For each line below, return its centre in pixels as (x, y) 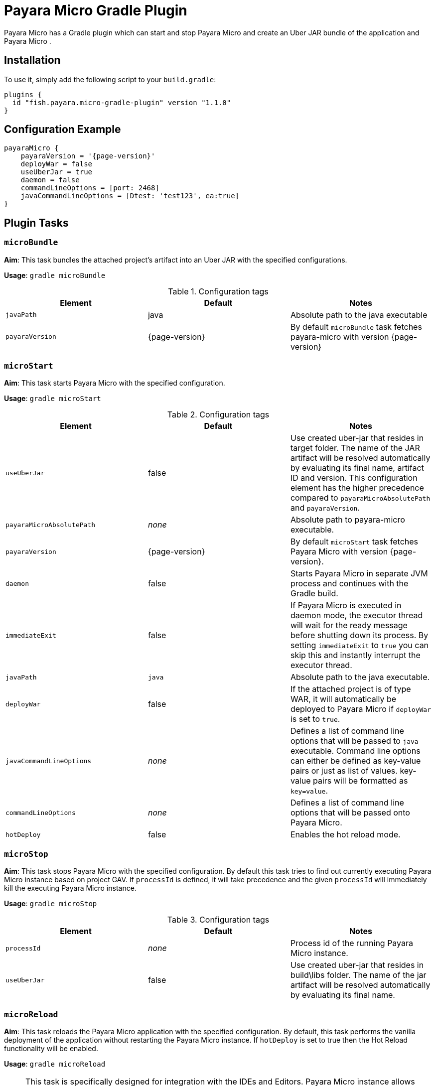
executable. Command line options (355, 751)
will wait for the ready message (349, 625)
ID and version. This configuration (354, 478)
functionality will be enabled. (51, 1048)
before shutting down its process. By (359, 635)
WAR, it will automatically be (343, 699)
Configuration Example (63, 130)
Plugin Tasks (36, 223)
